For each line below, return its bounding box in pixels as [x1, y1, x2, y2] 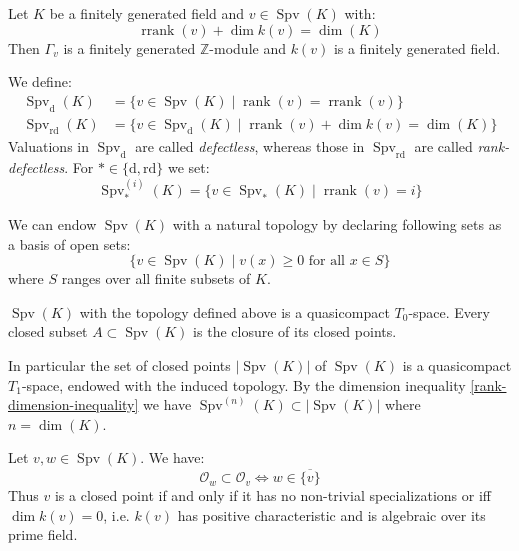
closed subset [8, 321, 88, 342]
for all [308, 254, 346, 269]
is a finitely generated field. [333, 37, 501, 58]
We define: [8, 71, 72, 92]
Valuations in [8, 136, 89, 157]
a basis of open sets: [8, 233, 131, 254]
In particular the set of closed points [8, 355, 231, 376]
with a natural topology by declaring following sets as [172, 214, 502, 235]
